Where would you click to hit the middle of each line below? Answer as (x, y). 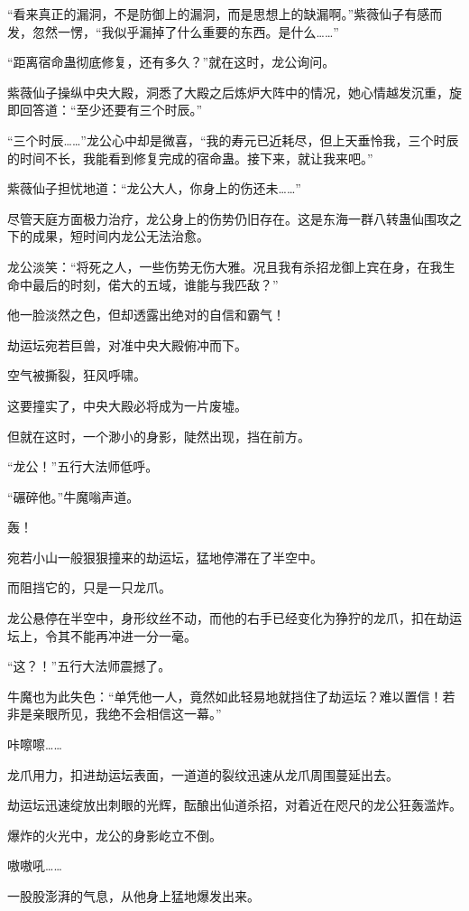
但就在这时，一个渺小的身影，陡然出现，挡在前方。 (159, 436)
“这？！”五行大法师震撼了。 (89, 666)
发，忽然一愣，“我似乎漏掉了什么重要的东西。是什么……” (173, 31)
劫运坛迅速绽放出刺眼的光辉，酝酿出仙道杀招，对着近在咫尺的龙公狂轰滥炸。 (234, 805)
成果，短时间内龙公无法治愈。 (120, 236)
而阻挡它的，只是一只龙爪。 (89, 587)
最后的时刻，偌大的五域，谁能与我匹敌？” (155, 284)
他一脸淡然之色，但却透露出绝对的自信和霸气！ (146, 315)
